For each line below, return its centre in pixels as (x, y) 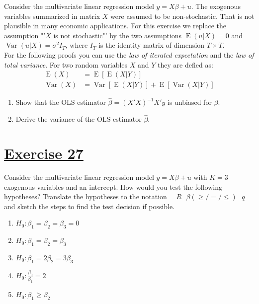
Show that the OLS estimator (61, 102)
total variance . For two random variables (66, 64)
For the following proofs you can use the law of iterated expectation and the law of (129, 54)
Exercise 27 (44, 153)
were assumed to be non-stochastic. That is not (182, 16)
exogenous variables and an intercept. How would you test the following (113, 187)
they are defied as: (185, 64)
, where (77, 45)
